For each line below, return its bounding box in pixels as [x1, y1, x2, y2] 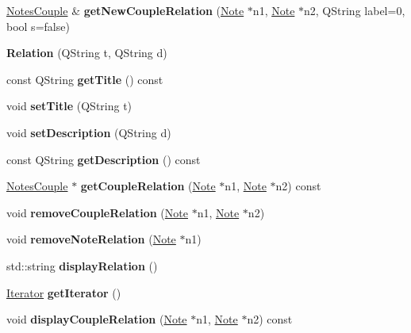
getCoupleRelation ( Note [80, 178, 216, 194]
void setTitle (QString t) [6, 98, 133, 114]
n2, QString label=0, [304, 2, 405, 18]
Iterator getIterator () [6, 284, 121, 300]
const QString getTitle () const [6, 71, 163, 87]
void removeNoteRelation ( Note [6, 231, 176, 247]
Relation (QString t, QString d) [6, 44, 167, 61]
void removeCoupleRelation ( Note [6, 204, 188, 220]
